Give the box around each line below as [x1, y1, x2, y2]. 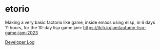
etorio [5, 3, 30, 15]
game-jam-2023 [5, 30, 38, 35]
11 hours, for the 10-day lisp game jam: [5, 24, 82, 30]
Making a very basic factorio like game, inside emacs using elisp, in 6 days [5, 19, 155, 25]
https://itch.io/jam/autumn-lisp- [83, 24, 146, 30]
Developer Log [5, 39, 35, 45]
